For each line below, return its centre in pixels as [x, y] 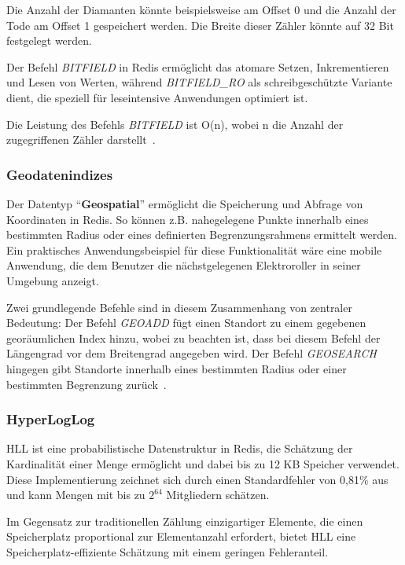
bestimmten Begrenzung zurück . [87, 384]
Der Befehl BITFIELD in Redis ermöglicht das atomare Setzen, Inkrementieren [198, 66]
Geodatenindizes [60, 174]
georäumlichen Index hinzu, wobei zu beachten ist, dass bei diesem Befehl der [193, 338]
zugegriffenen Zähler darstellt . [81, 139]
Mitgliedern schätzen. [218, 495]
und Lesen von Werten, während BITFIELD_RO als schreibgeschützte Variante [199, 82]
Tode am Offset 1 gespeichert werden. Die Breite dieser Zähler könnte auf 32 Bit [200, 25]
